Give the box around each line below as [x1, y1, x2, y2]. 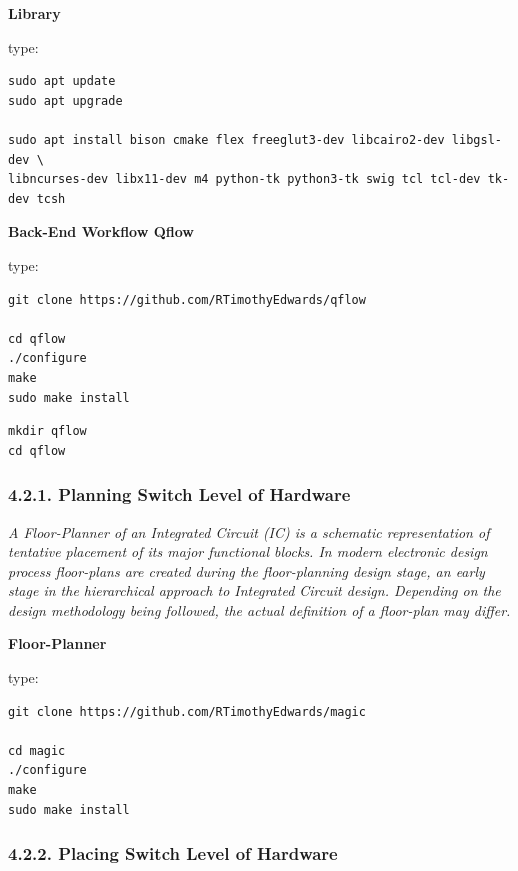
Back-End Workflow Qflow [8, 221, 194, 242]
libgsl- [451, 132, 502, 147]
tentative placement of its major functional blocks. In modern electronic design [8, 541, 488, 562]
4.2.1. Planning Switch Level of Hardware [8, 482, 351, 507]
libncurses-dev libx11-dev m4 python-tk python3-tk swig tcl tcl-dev [8, 172, 481, 187]
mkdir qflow [8, 424, 87, 439]
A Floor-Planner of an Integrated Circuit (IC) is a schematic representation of [8, 521, 490, 542]
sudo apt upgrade [8, 93, 123, 108]
